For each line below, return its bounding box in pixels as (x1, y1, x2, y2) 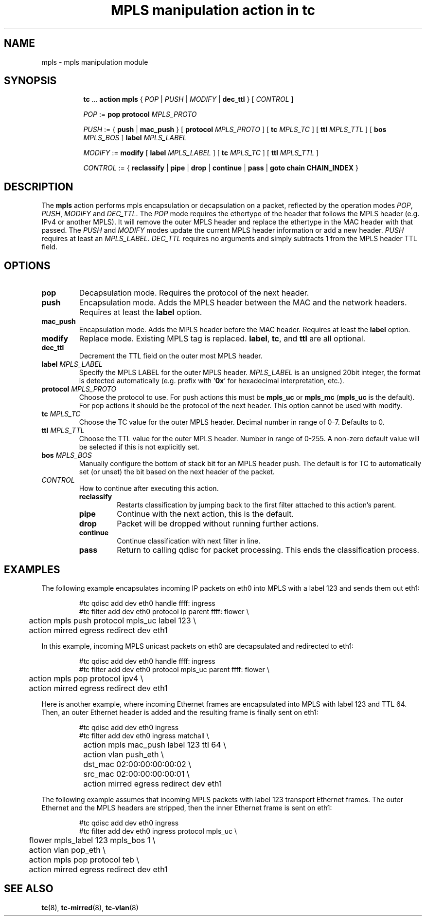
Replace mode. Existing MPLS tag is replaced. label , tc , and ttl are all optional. (79, 334, 366, 344)
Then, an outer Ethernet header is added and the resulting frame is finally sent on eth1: (41, 708, 319, 716)
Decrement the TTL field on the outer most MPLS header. (79, 352, 263, 360)
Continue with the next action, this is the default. (117, 509, 294, 519)
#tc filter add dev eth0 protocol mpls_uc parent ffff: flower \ (79, 665, 269, 674)
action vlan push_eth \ (83, 749, 164, 759)
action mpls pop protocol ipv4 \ (29, 673, 143, 683)
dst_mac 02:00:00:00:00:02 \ (83, 759, 192, 769)
